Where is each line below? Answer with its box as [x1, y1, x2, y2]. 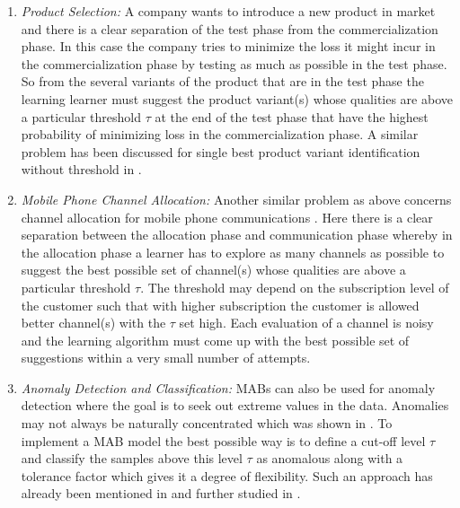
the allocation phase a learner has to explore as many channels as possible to [21, 242, 445, 261]
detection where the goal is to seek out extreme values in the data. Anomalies [21, 396, 449, 415]
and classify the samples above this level [21, 449, 243, 468]
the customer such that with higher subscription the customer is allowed [21, 295, 420, 314]
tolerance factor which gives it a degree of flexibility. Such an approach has [21, 466, 433, 485]
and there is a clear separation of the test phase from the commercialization [21, 19, 438, 38]
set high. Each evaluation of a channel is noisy [179, 313, 434, 332]
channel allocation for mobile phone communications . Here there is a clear [21, 207, 433, 226]
